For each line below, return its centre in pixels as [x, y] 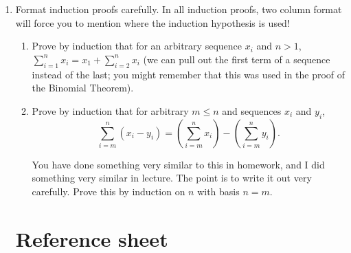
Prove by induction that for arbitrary [110, 110]
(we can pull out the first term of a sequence [237, 59]
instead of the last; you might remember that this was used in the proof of [189, 74]
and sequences [252, 110]
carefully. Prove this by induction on [109, 191]
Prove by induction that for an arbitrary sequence [137, 46]
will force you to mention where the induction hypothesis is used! [152, 22]
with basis [218, 191]
